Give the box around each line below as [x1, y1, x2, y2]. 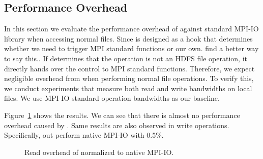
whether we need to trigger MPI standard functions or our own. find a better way [4, 43, 259, 54]
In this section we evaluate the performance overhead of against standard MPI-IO [4, 23, 259, 34]
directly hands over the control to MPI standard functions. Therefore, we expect [4, 63, 255, 73]
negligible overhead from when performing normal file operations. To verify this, [4, 73, 254, 84]
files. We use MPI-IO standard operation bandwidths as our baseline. [4, 93, 220, 103]
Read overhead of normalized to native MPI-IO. [24, 146, 174, 157]
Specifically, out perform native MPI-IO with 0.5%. [4, 130, 164, 140]
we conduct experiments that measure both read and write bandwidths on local [4, 83, 252, 93]
